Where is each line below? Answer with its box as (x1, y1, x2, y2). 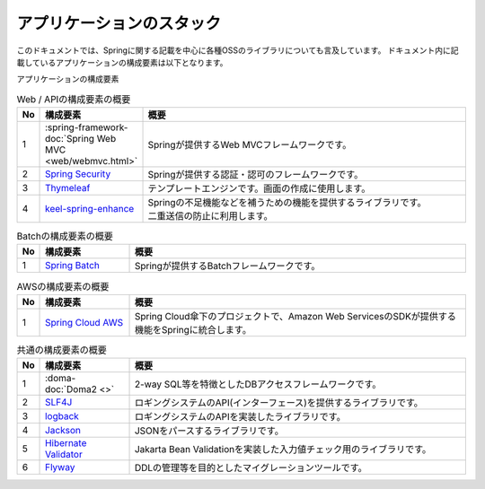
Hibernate (45, 437, 87, 450)
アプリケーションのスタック (16, 13, 222, 33)
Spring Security (45, 168, 111, 180)
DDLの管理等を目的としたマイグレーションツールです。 (134, 462, 367, 475)
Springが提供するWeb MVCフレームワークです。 (147, 139, 352, 152)
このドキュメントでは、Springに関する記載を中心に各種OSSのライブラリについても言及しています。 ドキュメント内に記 (16, 45, 459, 56)
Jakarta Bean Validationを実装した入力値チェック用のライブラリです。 (134, 443, 432, 456)
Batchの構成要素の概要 (16, 230, 114, 242)
